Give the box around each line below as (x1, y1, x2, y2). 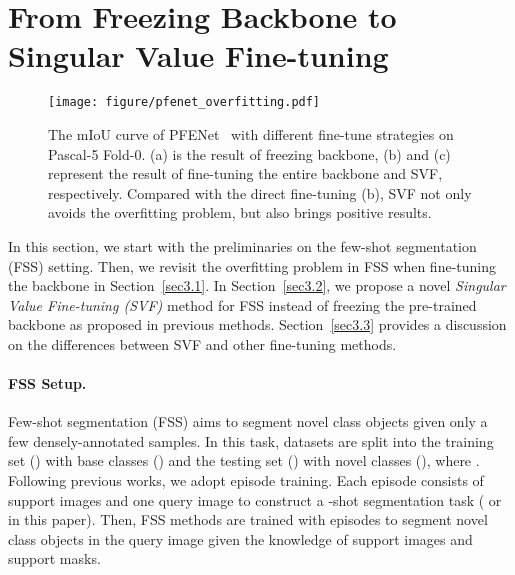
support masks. (8, 548, 101, 569)
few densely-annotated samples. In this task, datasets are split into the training (8, 430, 494, 451)
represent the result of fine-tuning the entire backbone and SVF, (48, 163, 443, 184)
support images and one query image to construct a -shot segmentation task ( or (8, 489, 502, 510)
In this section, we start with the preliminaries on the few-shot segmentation (8, 235, 477, 256)
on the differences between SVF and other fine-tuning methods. (8, 333, 397, 354)
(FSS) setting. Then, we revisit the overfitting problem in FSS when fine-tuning (8, 255, 496, 276)
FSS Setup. (8, 373, 87, 394)
